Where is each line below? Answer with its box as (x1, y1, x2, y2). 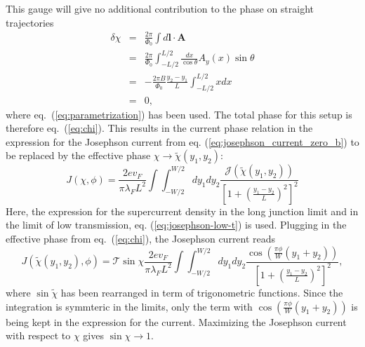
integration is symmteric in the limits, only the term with (6, 299, 253, 313)
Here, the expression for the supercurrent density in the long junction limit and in (6, 203, 359, 218)
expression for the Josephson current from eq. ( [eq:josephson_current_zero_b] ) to (6, 134, 359, 149)
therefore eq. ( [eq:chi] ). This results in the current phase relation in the (6, 121, 313, 135)
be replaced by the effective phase (6, 148, 151, 163)
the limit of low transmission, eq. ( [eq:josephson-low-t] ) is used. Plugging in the (6, 217, 347, 232)
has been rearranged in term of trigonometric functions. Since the (60, 285, 343, 299)
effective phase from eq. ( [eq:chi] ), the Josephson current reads (6, 231, 276, 245)
